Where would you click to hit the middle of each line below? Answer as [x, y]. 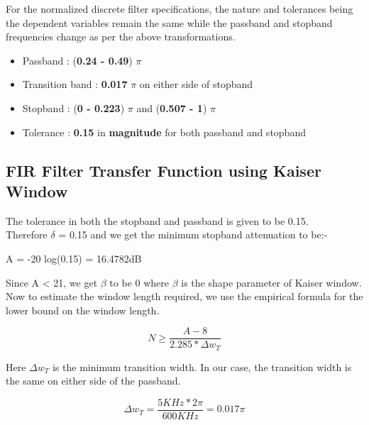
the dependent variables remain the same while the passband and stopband [169, 22]
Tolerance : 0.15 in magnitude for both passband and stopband [164, 132]
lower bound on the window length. [83, 310]
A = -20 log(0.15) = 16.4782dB [74, 258]
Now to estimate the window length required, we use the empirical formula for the [184, 296]
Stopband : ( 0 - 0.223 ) [73, 107]
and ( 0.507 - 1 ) [172, 107]
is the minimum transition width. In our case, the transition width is [202, 366]
